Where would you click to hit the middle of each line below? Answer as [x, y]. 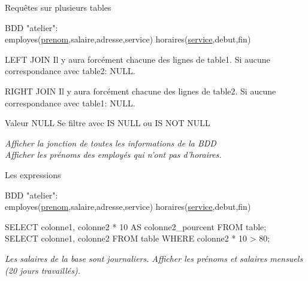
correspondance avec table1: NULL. [70, 103]
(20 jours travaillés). [43, 270]
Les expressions [33, 174]
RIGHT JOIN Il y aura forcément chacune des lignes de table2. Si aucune [141, 91]
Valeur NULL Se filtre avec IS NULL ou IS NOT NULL [108, 123]
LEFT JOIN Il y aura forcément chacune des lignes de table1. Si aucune [138, 59]
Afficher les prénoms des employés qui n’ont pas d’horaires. [113, 155]
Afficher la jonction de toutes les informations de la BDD [111, 143]
